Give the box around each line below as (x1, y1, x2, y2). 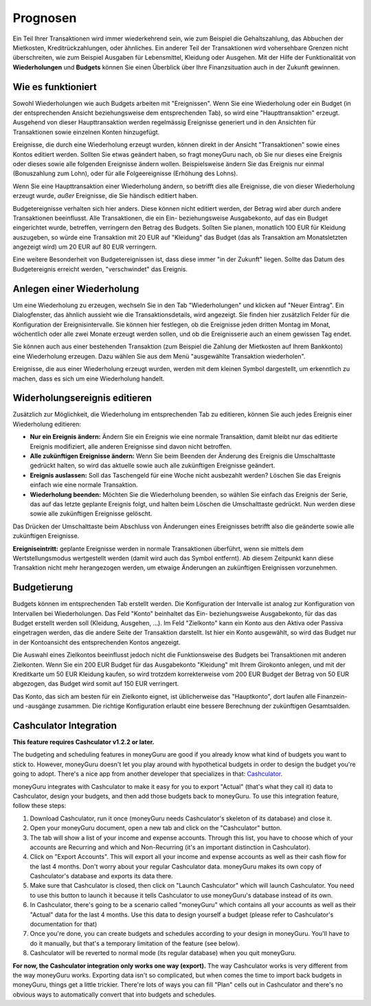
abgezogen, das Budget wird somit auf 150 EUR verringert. (12, 680, 179, 688)
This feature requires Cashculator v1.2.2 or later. (12, 738, 155, 746)
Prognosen (12, 10, 77, 25)
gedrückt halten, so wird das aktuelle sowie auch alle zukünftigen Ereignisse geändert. (30, 461, 276, 470)
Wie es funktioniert (12, 81, 98, 93)
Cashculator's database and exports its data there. (30, 872, 173, 880)
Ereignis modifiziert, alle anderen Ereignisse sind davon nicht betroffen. (30, 442, 232, 450)
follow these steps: (12, 801, 67, 810)
